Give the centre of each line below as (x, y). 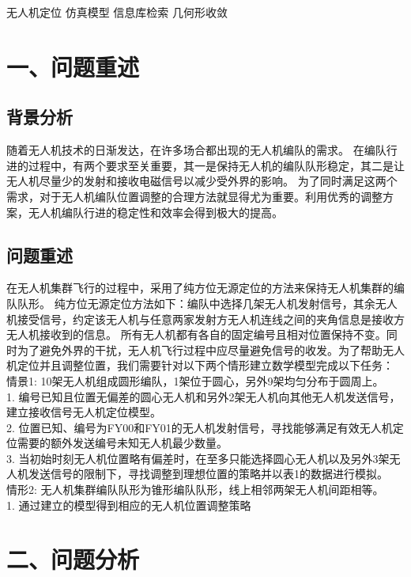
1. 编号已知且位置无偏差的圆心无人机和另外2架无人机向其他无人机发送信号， (204, 396)
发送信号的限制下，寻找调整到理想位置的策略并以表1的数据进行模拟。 (208, 474)
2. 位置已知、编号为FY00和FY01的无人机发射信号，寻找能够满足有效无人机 (200, 427)
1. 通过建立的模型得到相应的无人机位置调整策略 (129, 505)
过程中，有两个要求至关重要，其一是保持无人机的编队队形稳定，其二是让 (216, 165)
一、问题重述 (73, 66)
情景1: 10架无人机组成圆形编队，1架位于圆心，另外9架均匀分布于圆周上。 (195, 380)
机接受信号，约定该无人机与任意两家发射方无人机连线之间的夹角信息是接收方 (205, 319)
